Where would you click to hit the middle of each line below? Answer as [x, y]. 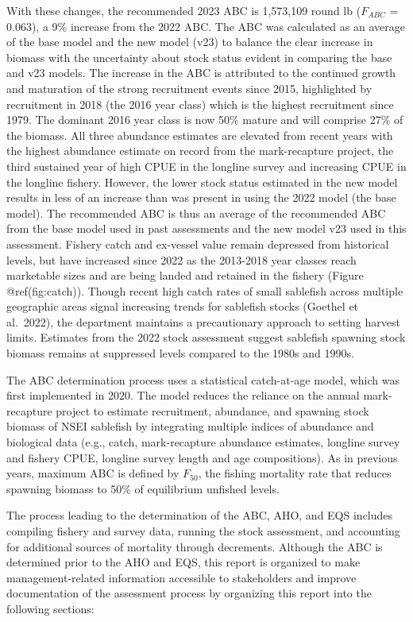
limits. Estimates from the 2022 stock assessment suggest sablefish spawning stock [206, 337]
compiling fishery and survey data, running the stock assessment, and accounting [203, 531]
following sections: [50, 608]
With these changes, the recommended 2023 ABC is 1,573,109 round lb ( [184, 10]
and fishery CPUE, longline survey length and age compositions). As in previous [202, 457]
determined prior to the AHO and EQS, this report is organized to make [183, 562]
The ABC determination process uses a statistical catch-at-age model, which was [203, 379]
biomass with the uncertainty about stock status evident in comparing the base [199, 57]
